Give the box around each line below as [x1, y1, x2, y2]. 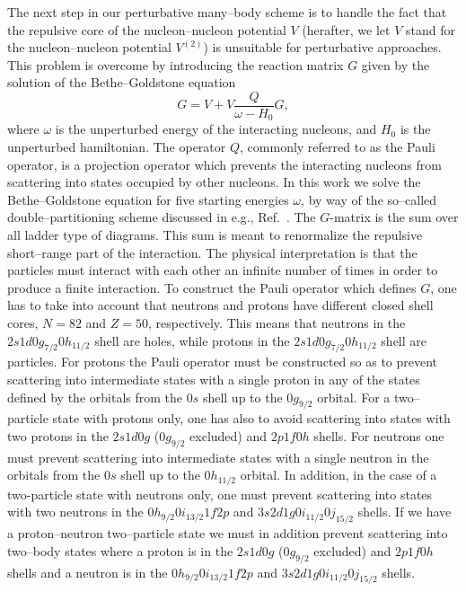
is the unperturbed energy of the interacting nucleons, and [55, 119, 377, 138]
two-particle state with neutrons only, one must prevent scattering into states [7, 484, 433, 503]
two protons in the [7, 426, 109, 445]
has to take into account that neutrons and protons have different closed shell [7, 296, 434, 314]
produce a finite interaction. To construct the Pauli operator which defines [7, 278, 417, 296]
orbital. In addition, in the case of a [240, 465, 437, 484]
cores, [7, 314, 39, 332]
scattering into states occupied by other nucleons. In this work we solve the [7, 172, 421, 191]
